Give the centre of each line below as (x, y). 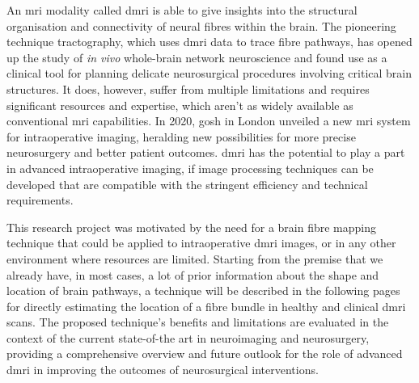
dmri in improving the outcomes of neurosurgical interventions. (163, 370)
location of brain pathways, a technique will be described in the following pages (203, 290)
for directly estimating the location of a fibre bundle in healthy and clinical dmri (206, 306)
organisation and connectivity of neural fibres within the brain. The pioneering (201, 25)
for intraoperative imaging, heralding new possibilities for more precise (181, 136)
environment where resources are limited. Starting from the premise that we (195, 258)
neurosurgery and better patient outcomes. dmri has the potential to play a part (206, 152)
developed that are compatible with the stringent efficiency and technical (187, 184)
